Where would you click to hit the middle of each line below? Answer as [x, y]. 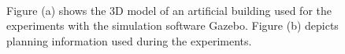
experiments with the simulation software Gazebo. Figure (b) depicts [172, 25]
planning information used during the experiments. [129, 40]
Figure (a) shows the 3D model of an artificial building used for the [169, 10]
